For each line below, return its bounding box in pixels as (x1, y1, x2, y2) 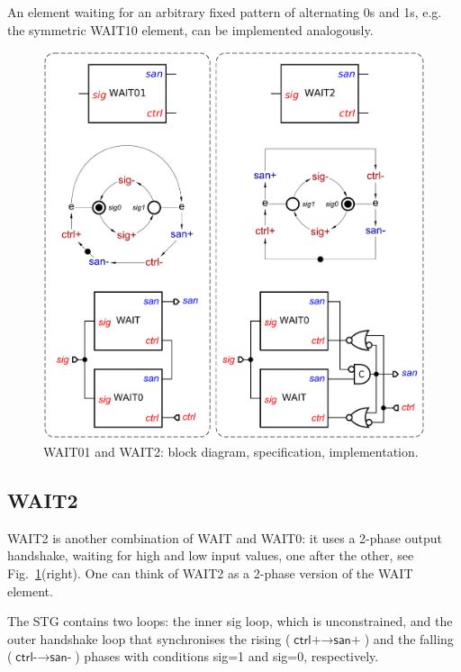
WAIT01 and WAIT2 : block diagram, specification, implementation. (43, 442, 419, 461)
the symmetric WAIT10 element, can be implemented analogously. (7, 20, 374, 39)
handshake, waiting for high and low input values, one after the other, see (7, 546, 414, 565)
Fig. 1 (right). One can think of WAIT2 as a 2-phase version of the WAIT (7, 564, 413, 583)
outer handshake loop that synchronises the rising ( (7, 629, 291, 648)
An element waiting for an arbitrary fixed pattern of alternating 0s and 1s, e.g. (7, 3, 442, 21)
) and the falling (364, 629, 454, 648)
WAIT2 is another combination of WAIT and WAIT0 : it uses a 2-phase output (7, 528, 442, 547)
